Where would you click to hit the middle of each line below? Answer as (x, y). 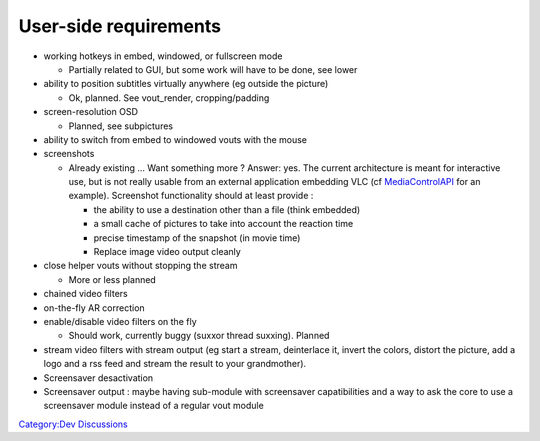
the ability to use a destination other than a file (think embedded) (227, 209)
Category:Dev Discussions (73, 424)
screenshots (69, 154)
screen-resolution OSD (91, 112)
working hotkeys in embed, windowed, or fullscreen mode (163, 56)
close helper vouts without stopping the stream (140, 266)
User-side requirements (120, 26)
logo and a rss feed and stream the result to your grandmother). (175, 364)
